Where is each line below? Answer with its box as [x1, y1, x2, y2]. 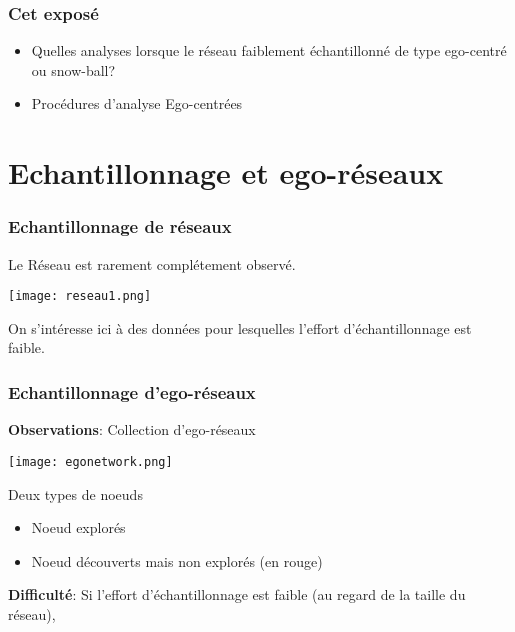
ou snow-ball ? [31, 59, 116, 80]
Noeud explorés [31, 517, 126, 538]
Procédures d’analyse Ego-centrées [31, 93, 243, 114]
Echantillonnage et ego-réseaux [8, 152, 444, 193]
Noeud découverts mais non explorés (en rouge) [31, 550, 323, 571]
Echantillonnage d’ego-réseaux [8, 379, 256, 404]
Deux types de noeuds [8, 483, 143, 504]
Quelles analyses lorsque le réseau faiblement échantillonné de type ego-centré [31, 40, 507, 61]
